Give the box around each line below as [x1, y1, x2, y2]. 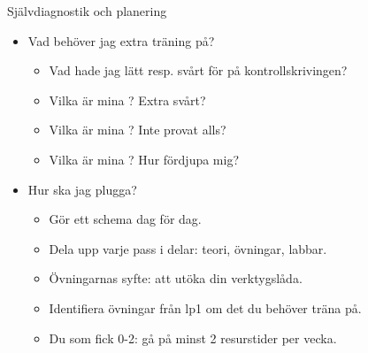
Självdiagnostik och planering [7, 2, 167, 19]
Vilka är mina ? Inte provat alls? [49, 120, 226, 139]
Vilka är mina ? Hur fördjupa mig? [49, 150, 240, 168]
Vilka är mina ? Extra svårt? [49, 90, 206, 109]
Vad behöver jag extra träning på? [27, 31, 215, 50]
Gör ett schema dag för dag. [49, 210, 202, 228]
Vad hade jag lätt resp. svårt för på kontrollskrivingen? [49, 61, 348, 80]
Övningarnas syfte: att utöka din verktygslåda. [49, 269, 303, 288]
